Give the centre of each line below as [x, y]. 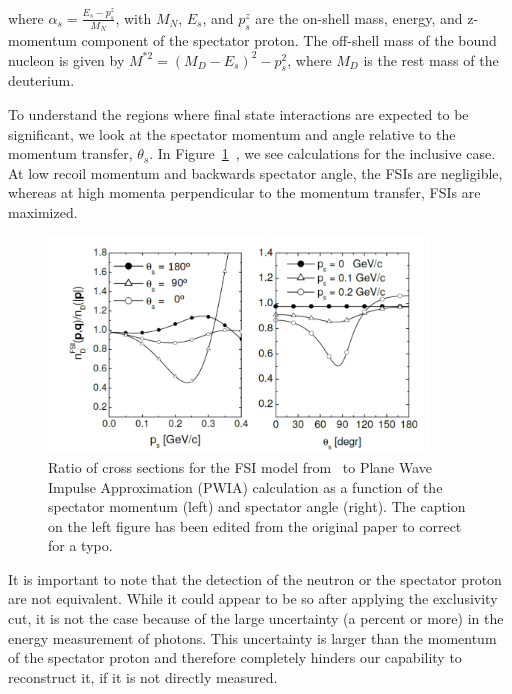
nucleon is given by [66, 59]
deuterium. [41, 80]
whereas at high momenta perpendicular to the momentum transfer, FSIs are [244, 192]
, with [133, 17]
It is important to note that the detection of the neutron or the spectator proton [255, 578]
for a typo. [80, 545]
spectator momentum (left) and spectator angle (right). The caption [257, 506]
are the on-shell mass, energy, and [359, 17]
